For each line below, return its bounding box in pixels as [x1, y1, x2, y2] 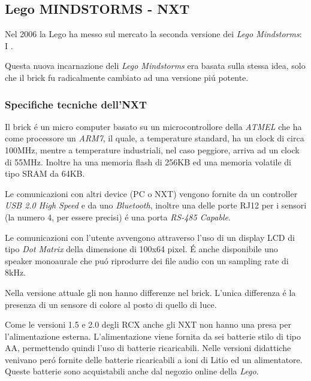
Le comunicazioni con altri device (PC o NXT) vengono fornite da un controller [5, 187, 298, 199]
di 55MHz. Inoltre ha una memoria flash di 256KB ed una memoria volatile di [5, 155, 291, 168]
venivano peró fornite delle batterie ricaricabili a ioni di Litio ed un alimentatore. [5, 353, 303, 365]
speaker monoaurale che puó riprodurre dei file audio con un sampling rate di [5, 254, 289, 267]
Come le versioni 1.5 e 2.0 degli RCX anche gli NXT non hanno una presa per [5, 318, 291, 331]
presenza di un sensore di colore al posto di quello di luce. [5, 298, 217, 310]
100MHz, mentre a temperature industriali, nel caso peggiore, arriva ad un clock [5, 143, 300, 156]
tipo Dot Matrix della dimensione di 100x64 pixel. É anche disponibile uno [5, 243, 278, 255]
